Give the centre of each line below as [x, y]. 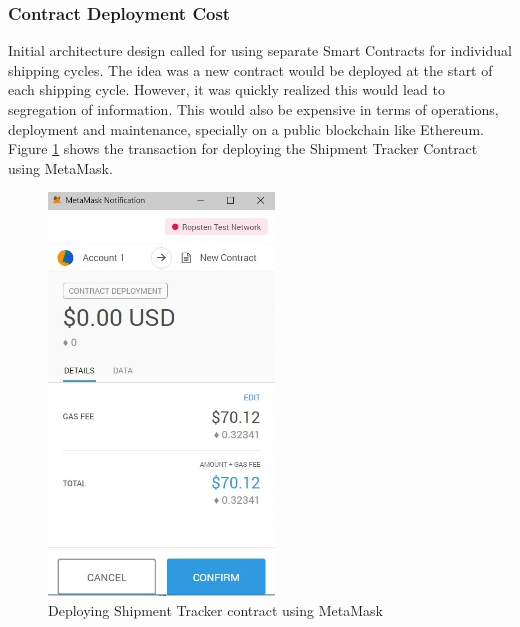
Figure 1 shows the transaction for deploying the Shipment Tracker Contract [243, 148]
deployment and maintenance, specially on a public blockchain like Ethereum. [246, 128]
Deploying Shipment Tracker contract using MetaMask [215, 609]
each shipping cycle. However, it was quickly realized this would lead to [226, 89]
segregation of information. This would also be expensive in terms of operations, [253, 109]
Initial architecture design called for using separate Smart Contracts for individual [260, 50]
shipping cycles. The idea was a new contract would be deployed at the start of [250, 69]
